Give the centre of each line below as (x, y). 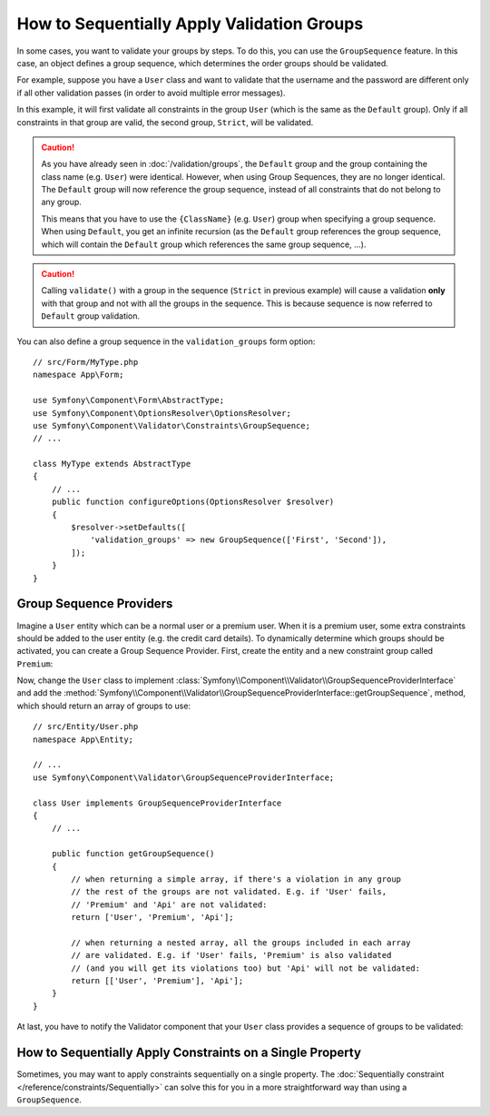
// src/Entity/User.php (86, 727)
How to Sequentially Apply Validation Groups (190, 24)
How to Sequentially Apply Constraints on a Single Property (189, 1053)
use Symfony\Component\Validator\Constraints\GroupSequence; (171, 425)
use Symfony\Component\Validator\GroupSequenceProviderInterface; (184, 777)
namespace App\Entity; (83, 739)
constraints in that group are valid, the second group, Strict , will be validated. (165, 122)
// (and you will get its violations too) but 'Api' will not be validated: (246, 968)
